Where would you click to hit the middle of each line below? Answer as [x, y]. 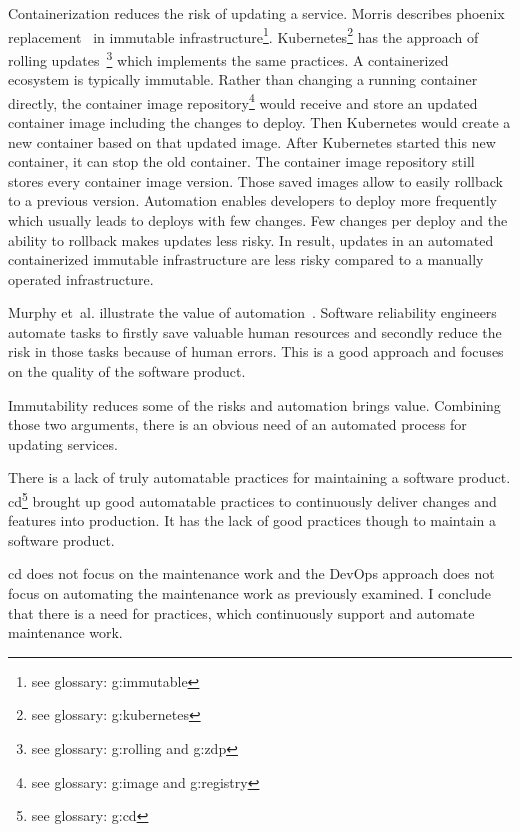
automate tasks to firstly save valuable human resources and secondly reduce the [255, 331]
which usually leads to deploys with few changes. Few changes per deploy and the [258, 219]
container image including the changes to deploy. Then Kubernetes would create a [259, 121]
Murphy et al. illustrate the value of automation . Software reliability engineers [252, 312]
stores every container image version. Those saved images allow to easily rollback [255, 180]
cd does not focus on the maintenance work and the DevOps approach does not [251, 573]
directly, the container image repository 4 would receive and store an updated [243, 101]
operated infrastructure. [81, 278]
